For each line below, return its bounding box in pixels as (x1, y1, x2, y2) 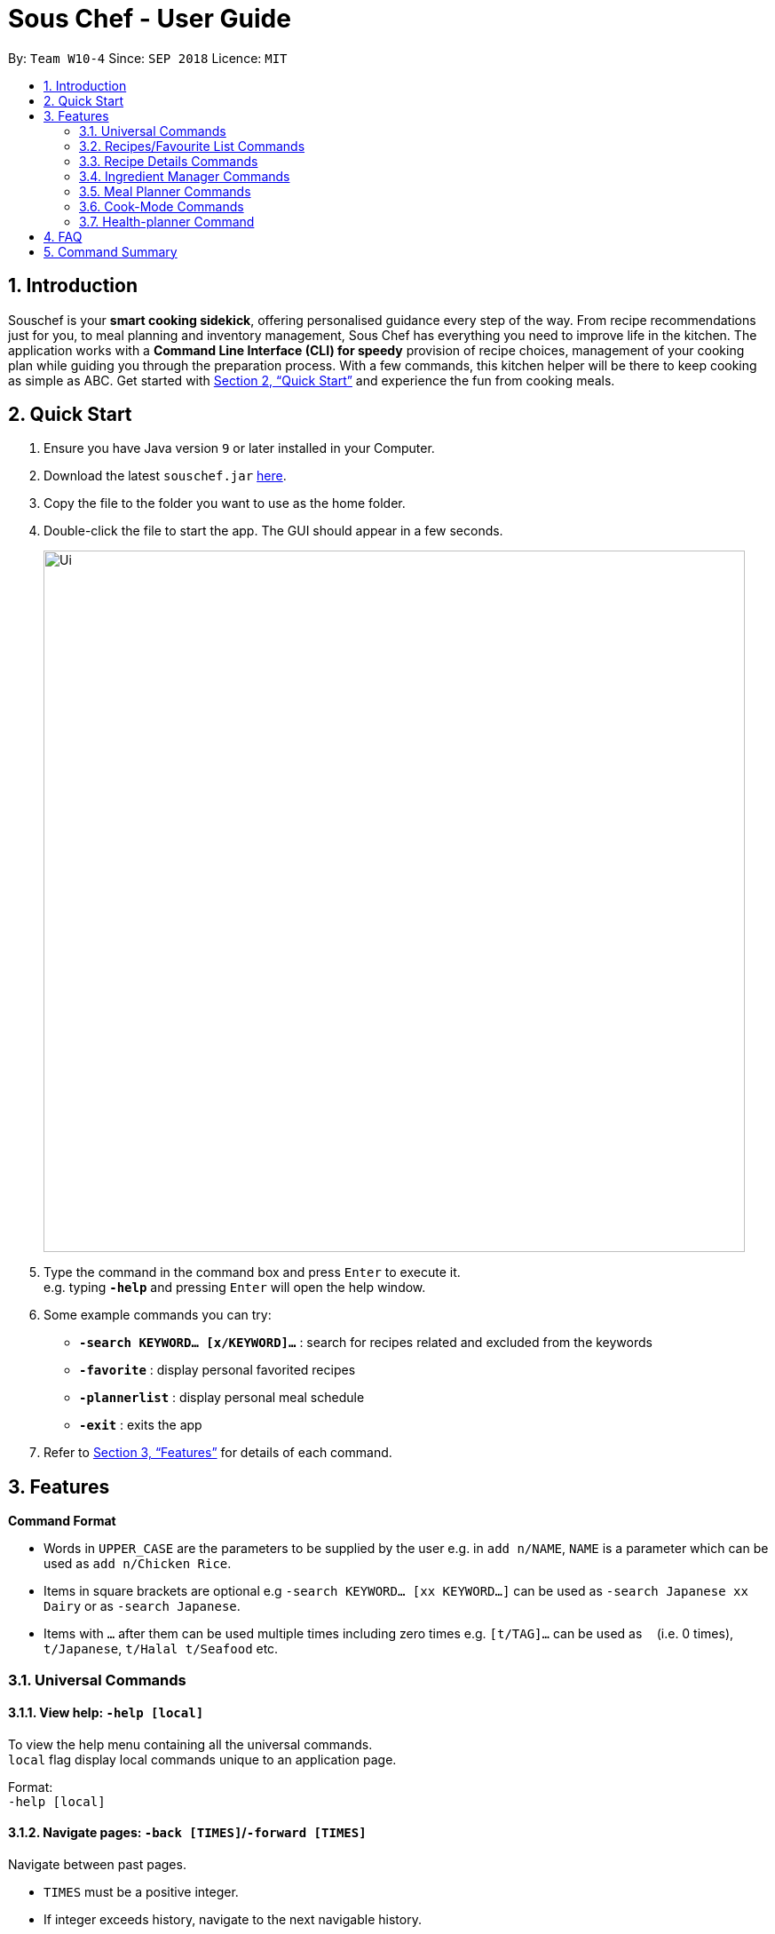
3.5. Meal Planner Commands (79, 183, 251, 199)
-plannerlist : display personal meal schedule (79, 1390, 365, 1406)
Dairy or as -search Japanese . (43, 1598, 241, 1614)
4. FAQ (43, 228, 83, 244)
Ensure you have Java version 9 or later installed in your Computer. (43, 440, 435, 456)
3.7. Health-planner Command (79, 213, 255, 229)
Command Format (8, 1513, 116, 1529)
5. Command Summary (43, 243, 178, 259)
